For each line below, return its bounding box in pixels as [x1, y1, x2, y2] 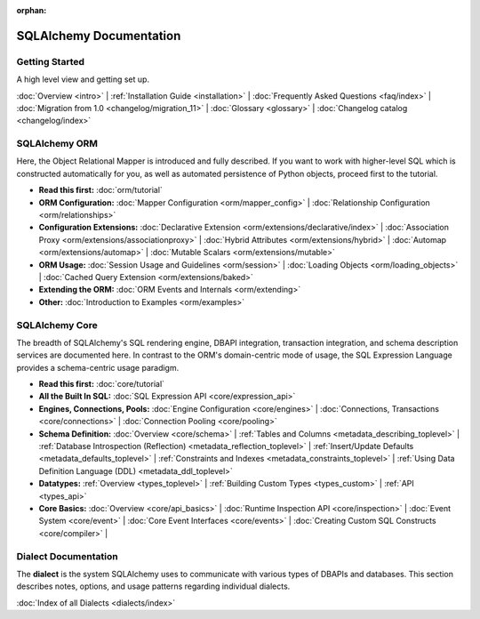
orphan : [16, 5, 47, 15]
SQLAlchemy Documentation [16, 28, 181, 44]
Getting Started [16, 55, 84, 68]
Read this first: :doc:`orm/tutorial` [38, 185, 164, 196]
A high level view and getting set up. [16, 74, 150, 84]
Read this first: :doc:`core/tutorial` [38, 379, 164, 390]
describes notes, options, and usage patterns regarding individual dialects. [16, 581, 291, 591]
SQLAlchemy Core [16, 318, 98, 331]
